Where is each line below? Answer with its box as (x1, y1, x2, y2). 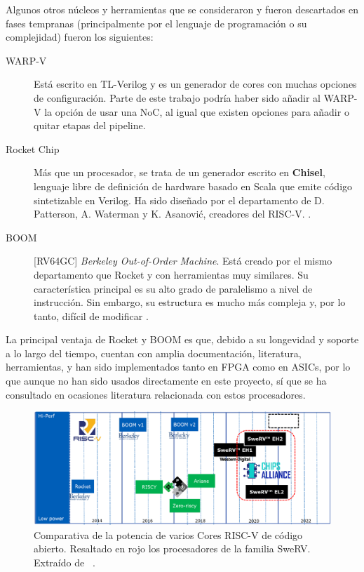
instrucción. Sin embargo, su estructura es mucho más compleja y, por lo (34, 295, 346, 310)
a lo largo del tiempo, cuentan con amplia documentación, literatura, (6, 345, 302, 360)
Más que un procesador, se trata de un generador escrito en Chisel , (34, 165, 325, 180)
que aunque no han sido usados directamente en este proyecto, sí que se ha (6, 373, 327, 388)
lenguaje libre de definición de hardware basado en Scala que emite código (34, 178, 353, 193)
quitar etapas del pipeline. (34, 118, 146, 133)
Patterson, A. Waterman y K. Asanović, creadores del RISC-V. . (34, 206, 311, 221)
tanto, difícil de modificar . (34, 308, 149, 323)
